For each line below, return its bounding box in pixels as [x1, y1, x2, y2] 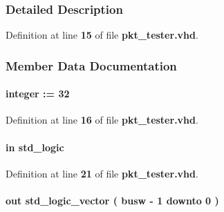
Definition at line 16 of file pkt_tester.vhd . [6, 113, 198, 127]
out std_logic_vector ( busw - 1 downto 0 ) [6, 193, 219, 208]
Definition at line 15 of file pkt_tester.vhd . [6, 28, 198, 42]
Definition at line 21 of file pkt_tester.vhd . [6, 166, 198, 180]
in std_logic [6, 139, 64, 154]
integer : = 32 [6, 86, 70, 101]
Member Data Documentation [6, 57, 177, 74]
